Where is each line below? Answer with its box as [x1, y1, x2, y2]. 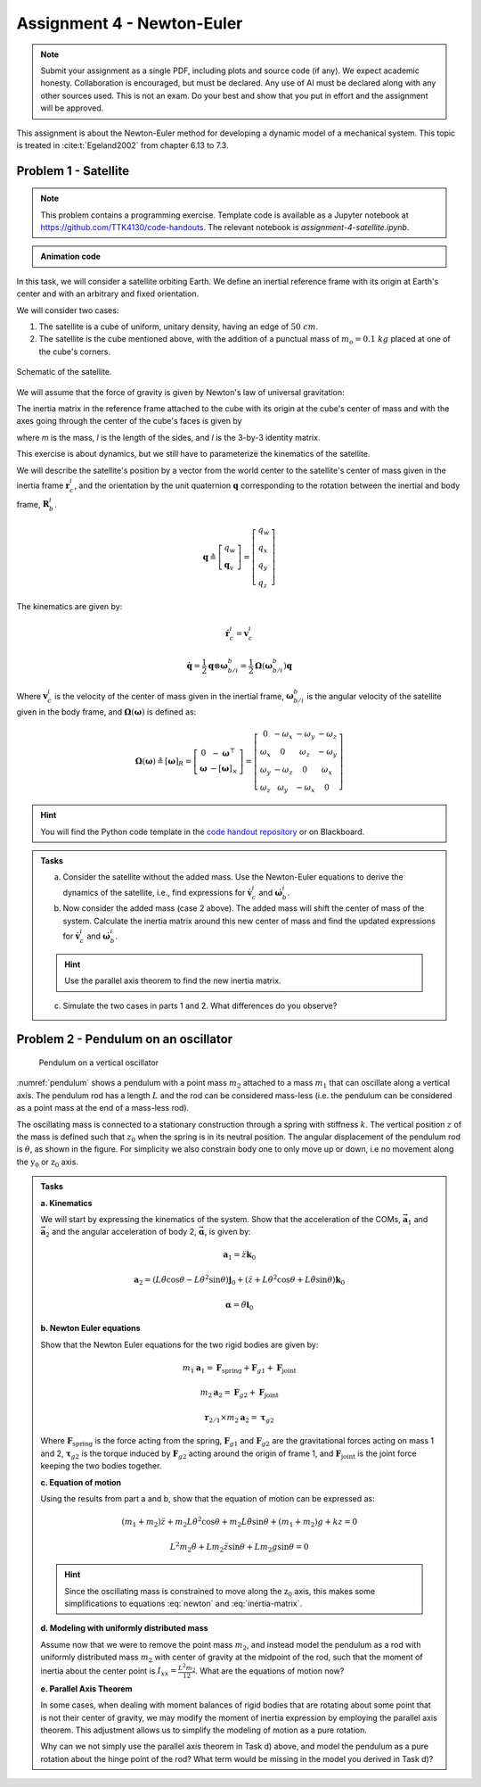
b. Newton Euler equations [40, 1323, 142, 1334]
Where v [16, 691, 48, 701]
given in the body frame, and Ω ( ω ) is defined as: [16, 707, 197, 717]
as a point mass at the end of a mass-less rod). [16, 1103, 190, 1113]
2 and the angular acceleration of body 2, [45, 1227, 197, 1239]
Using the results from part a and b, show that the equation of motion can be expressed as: [40, 1493, 376, 1503]
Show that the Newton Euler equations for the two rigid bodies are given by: [40, 1339, 319, 1350]
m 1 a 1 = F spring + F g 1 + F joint [182, 1362, 298, 1375]
